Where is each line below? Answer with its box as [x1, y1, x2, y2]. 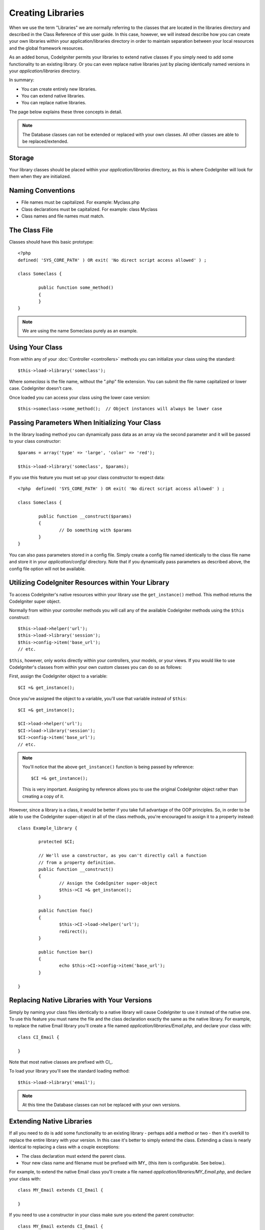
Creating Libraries [9, 7, 84, 18]
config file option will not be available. [9, 566, 86, 572]
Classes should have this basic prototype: [9, 239, 94, 245]
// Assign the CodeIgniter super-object [59, 880, 158, 886]
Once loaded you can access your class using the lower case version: [9, 394, 151, 400]
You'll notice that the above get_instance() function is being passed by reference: [22, 764, 194, 770]
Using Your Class [9, 343, 63, 352]
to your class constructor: [9, 438, 61, 444]
